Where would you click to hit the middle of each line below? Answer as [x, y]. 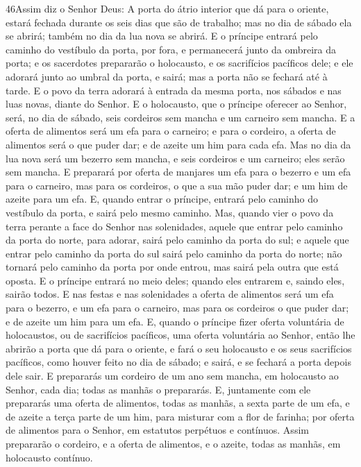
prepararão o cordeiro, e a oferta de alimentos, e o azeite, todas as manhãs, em [173, 443]
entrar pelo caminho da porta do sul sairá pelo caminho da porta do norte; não [174, 253]
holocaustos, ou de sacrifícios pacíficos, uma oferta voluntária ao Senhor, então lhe [180, 335]
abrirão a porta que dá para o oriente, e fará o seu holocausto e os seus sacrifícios [179, 348]
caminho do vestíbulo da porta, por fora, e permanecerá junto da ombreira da [171, 49]
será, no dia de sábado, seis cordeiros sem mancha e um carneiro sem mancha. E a [180, 117]
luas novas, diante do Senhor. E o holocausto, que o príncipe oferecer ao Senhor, [176, 104]
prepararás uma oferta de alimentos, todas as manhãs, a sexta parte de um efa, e [178, 403]
